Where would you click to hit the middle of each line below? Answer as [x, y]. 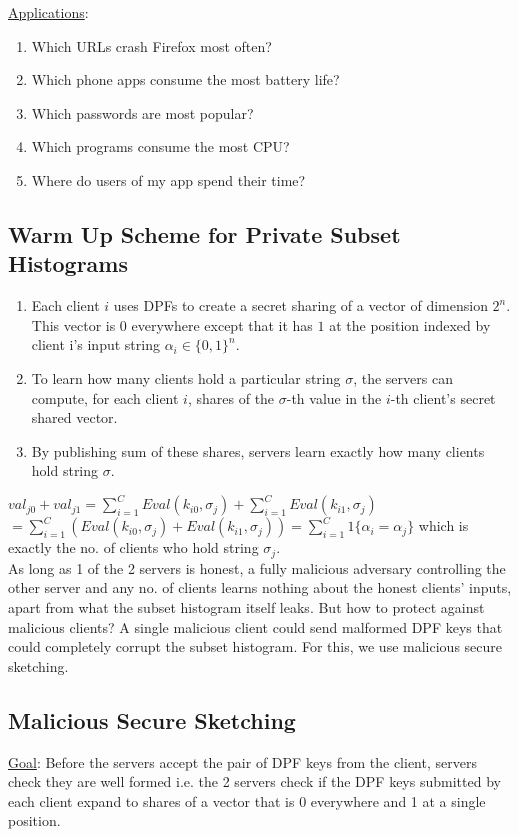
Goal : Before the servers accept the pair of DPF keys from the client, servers [242, 761]
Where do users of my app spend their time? [168, 179]
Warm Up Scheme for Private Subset [204, 233]
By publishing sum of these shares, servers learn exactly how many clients [258, 450]
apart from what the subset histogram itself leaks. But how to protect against [246, 607]
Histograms [68, 263]
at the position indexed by [410, 324]
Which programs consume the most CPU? [160, 146]
